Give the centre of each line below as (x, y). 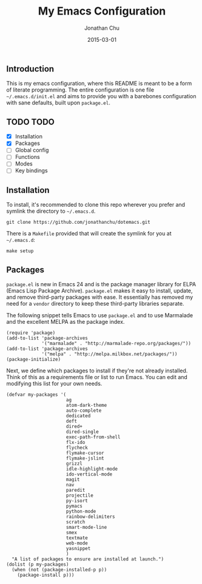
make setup (20, 251)
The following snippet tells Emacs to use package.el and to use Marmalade (99, 315)
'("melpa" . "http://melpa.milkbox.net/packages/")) (109, 354)
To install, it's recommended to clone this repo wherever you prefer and (96, 205)
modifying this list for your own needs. (54, 384)
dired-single (82, 432)
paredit (76, 490)
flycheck (77, 448)
